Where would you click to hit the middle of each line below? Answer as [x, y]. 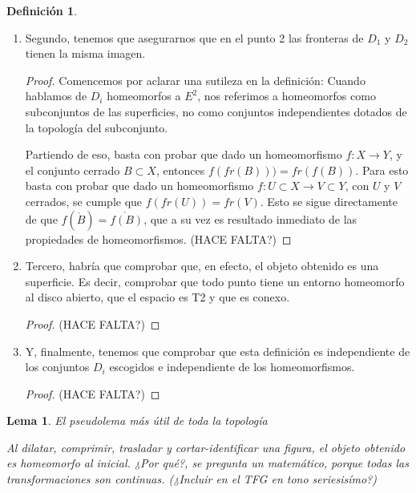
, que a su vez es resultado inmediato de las [250, 218]
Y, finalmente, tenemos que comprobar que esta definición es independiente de [218, 351]
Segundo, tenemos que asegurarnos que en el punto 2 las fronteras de [194, 37]
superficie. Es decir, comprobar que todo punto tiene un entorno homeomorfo [215, 281]
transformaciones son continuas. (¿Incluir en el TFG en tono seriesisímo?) [192, 479]
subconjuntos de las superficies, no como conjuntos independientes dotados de [216, 111]
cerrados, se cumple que [84, 201]
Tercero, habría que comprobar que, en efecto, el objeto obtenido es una [202, 266]
